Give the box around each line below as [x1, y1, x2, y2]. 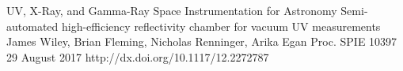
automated [6, 17, 59, 34]
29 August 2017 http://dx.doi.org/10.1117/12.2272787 [6, 48, 269, 65]
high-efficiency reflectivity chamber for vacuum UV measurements [61, 17, 381, 34]
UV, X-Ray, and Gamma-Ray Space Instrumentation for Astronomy [6, 2, 337, 18]
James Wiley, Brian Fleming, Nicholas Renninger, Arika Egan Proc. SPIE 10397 [6, 33, 397, 50]
